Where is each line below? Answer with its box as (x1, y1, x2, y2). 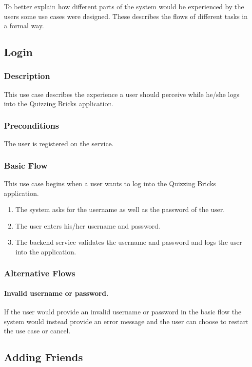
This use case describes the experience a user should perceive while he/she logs (4, 89, 239, 99)
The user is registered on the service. (4, 138, 114, 149)
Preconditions (4, 119, 59, 131)
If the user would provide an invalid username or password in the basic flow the (4, 307, 242, 317)
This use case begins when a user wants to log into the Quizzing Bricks (4, 178, 216, 188)
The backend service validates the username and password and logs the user (15, 237, 242, 247)
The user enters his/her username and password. (15, 220, 160, 231)
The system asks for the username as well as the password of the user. (15, 204, 225, 214)
